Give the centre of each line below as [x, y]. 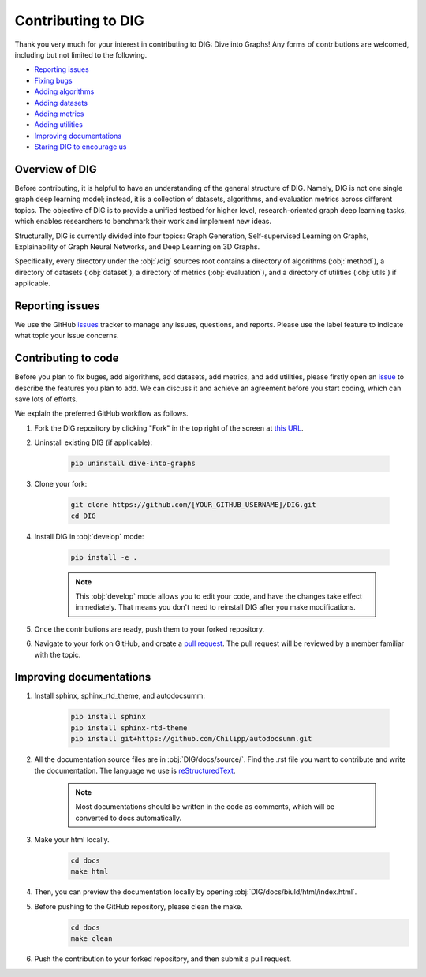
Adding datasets [61, 103]
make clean [92, 939]
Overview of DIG [56, 169]
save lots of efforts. [46, 399]
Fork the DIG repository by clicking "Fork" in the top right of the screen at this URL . [169, 428]
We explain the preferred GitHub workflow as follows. [101, 413]
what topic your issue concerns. [67, 336]
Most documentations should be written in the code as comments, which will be [205, 807]
